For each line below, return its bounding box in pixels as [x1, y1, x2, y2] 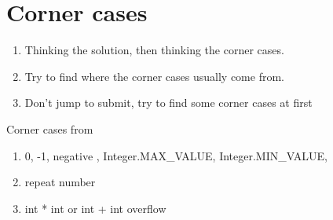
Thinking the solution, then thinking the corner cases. [24, 42, 284, 58]
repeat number [24, 174, 96, 190]
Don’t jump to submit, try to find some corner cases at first [24, 94, 313, 111]
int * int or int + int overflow [24, 200, 166, 216]
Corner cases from [6, 120, 93, 137]
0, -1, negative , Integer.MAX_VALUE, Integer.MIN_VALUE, [24, 147, 328, 163]
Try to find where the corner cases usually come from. [24, 68, 284, 84]
